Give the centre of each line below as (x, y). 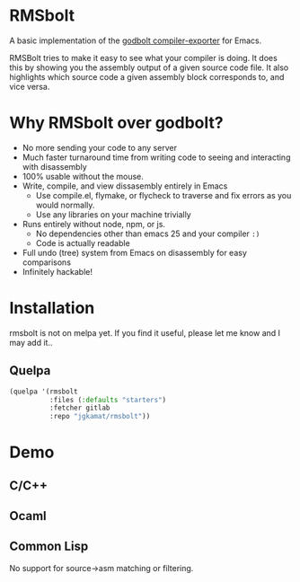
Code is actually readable (83, 242)
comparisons (47, 262)
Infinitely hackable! (57, 271)
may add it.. (31, 342)
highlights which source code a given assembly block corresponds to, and (147, 76)
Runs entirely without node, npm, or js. (94, 224)
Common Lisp (49, 547)
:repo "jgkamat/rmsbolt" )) (100, 417)
